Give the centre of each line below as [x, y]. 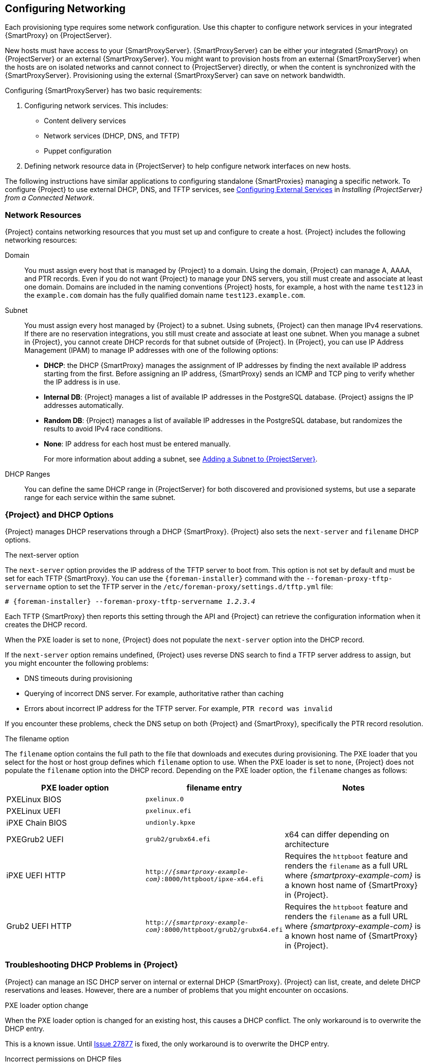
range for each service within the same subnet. [100, 498]
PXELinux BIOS [34, 799]
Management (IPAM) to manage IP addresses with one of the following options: [151, 350]
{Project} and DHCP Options [59, 514]
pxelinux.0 [165, 799]
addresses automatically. [84, 406]
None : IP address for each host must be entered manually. [137, 444]
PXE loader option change [47, 1005]
